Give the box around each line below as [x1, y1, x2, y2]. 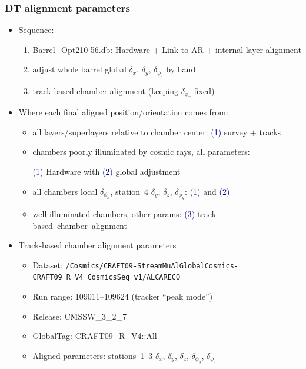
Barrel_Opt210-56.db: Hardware [32, 43, 151, 55]
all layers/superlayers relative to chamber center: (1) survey [32, 125, 248, 138]
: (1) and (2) [185, 185, 230, 197]
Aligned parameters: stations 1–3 [32, 349, 153, 361]
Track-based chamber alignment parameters [18, 239, 177, 251]
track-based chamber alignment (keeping [32, 84, 179, 97]
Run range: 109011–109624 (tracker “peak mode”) [32, 290, 213, 302]
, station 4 [110, 185, 149, 197]
